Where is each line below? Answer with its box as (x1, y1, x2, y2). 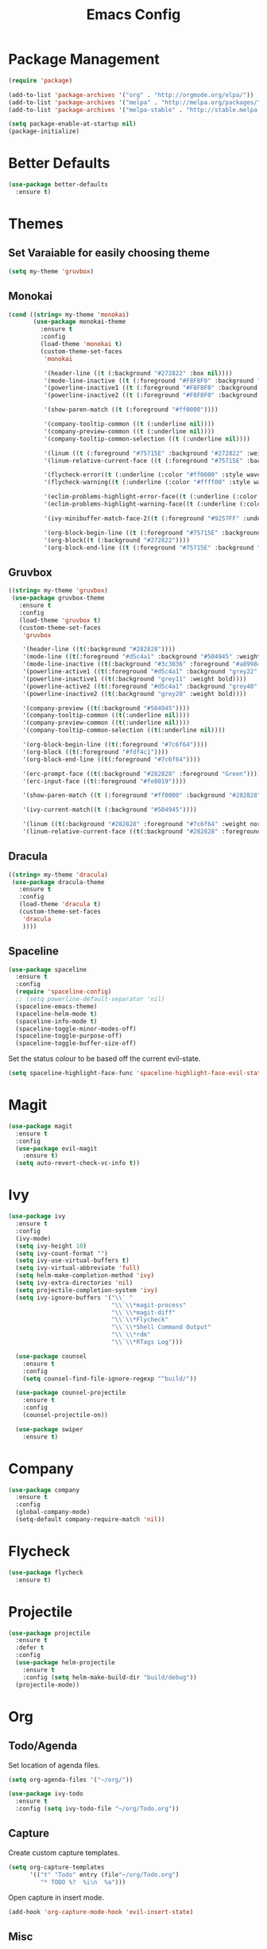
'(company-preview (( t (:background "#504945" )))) (22, 704, 191, 712)
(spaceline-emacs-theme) (15, 1002, 98, 1011)
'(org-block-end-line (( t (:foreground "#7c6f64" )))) (22, 755, 201, 763)
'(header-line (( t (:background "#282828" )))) (22, 646, 176, 654)
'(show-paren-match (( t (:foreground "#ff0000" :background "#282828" (22, 791, 261, 800)
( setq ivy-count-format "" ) (15, 1249, 109, 1257)
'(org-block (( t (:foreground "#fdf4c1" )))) (22, 747, 169, 756)
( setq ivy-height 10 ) (15, 1242, 87, 1250)
